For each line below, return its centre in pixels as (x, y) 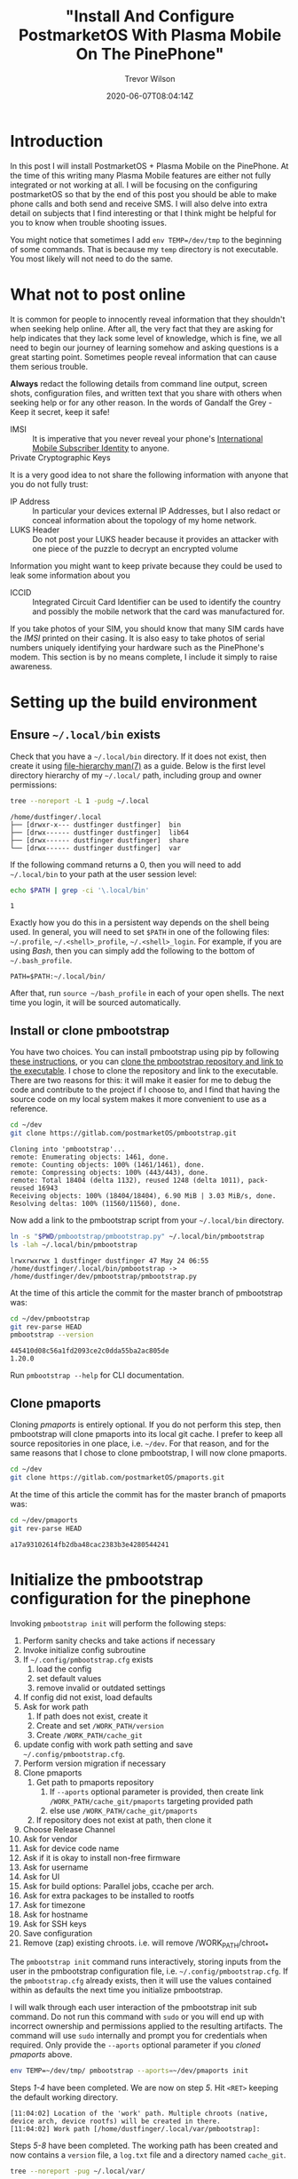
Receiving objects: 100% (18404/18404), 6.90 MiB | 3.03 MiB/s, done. (143, 1196)
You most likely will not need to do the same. (92, 259)
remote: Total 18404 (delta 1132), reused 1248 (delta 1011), (127, 1180)
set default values (69, 1678)
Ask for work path (55, 1706)
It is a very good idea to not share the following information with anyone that (149, 475)
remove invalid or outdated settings (101, 1688)
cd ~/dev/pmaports (44, 1520)
